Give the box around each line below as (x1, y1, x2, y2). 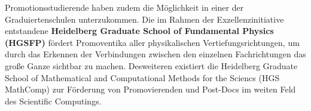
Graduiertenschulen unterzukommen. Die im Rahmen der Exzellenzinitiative (5, 13, 284, 25)
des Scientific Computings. (5, 94, 102, 107)
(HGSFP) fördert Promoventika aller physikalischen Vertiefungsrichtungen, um (5, 36, 300, 48)
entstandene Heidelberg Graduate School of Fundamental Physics (5, 24, 274, 37)
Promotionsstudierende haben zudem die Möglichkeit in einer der (5, 1, 244, 13)
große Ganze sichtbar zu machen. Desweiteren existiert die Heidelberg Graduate (5, 59, 298, 72)
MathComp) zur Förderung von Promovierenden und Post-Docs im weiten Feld (5, 83, 296, 95)
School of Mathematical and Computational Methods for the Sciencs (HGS (5, 71, 280, 84)
